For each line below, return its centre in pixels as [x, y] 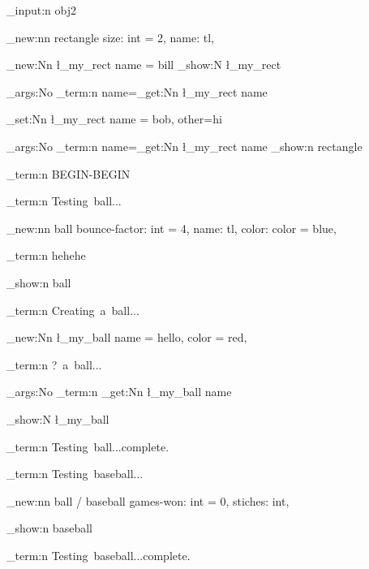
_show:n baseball [49, 528]
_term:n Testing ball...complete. [88, 446]
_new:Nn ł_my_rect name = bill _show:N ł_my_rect [144, 65]
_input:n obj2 [41, 10]
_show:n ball [39, 282]
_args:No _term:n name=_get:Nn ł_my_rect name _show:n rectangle [184, 146]
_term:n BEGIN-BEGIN [69, 173]
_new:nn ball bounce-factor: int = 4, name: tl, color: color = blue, [172, 228]
